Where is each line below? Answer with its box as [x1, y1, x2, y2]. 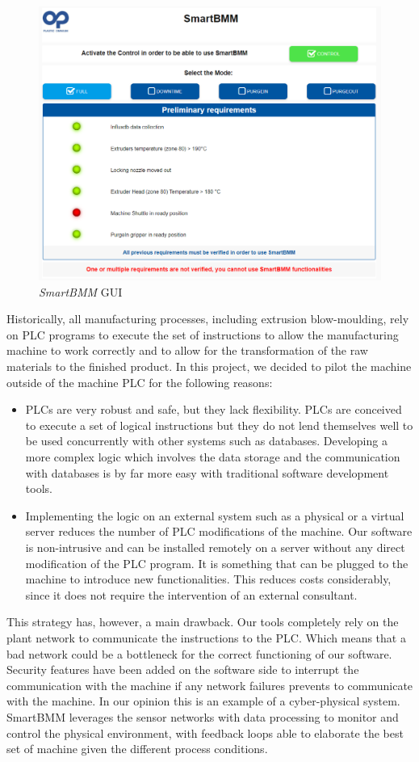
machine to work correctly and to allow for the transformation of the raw [6, 342, 368, 359]
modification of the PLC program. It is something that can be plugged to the [25, 554, 409, 571]
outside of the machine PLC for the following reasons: [6, 373, 273, 390]
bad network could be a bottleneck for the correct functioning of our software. [6, 645, 392, 662]
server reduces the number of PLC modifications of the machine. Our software [25, 523, 413, 540]
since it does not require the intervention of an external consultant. [25, 586, 358, 603]
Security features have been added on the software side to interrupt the [6, 661, 359, 678]
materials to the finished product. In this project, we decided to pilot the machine [6, 358, 412, 375]
